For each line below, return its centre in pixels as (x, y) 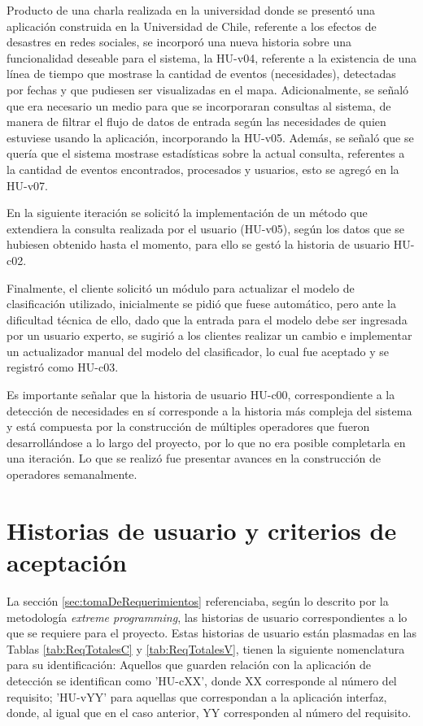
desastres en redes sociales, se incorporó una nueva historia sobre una (179, 42)
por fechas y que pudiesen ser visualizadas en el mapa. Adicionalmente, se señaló (208, 89)
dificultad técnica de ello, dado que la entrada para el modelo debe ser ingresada (207, 319)
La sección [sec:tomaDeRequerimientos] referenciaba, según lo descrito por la (198, 600)
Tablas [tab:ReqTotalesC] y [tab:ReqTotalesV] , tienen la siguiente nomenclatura (206, 648)
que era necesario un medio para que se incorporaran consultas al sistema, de (199, 105)
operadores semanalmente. (72, 474)
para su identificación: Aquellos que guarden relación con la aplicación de (189, 665)
